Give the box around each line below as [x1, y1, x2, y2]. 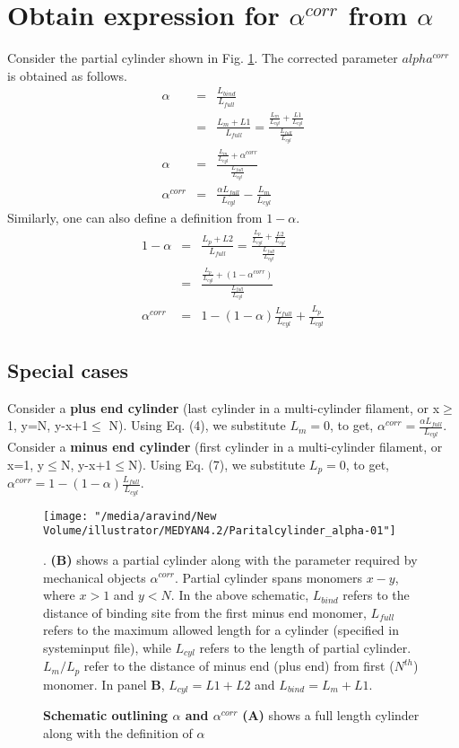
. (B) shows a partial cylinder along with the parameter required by [43, 550, 418, 568]
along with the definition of [43, 723, 193, 742]
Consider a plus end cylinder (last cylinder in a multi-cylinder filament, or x [7, 398, 440, 417]
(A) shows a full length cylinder [242, 706, 420, 725]
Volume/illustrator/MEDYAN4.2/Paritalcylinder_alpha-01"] [43, 524, 396, 538]
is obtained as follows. [7, 66, 128, 84]
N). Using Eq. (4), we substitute [108, 416, 286, 435]
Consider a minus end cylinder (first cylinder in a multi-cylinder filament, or [7, 437, 443, 456]
